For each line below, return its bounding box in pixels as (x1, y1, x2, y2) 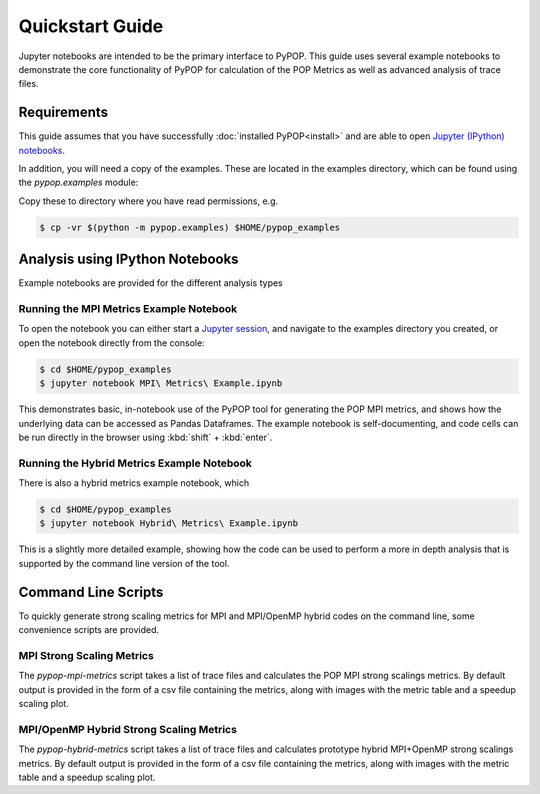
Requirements (18, 104, 109, 121)
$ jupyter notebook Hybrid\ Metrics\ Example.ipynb (39, 518, 299, 529)
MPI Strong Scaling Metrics (18, 648, 154, 662)
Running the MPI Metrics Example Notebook (18, 302, 238, 316)
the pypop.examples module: (18, 176, 139, 189)
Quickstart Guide (18, 15, 164, 37)
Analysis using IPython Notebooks (18, 251, 239, 268)
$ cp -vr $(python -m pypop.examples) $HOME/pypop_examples (39, 221, 341, 233)
